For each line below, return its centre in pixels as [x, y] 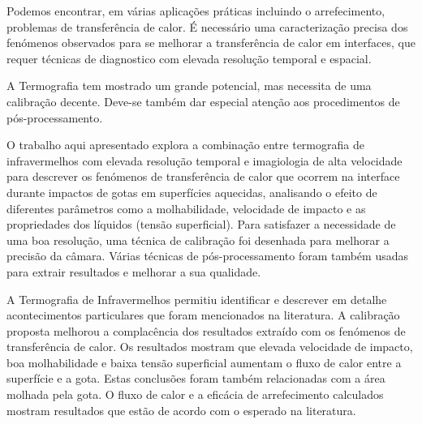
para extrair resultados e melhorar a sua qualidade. [134, 271]
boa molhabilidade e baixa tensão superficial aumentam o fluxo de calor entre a [204, 362]
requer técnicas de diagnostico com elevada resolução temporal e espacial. [189, 58]
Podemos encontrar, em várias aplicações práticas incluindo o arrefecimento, [196, 11]
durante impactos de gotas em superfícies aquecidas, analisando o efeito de [192, 192]
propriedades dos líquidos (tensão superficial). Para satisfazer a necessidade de [201, 224]
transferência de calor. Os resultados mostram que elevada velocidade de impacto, [210, 347]
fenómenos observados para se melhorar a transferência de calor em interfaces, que [211, 43]
